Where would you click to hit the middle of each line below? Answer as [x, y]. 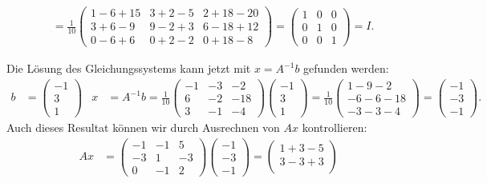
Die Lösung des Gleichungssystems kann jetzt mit [129, 68]
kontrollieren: [335, 127]
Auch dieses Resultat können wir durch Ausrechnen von [143, 127]
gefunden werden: [346, 68]
